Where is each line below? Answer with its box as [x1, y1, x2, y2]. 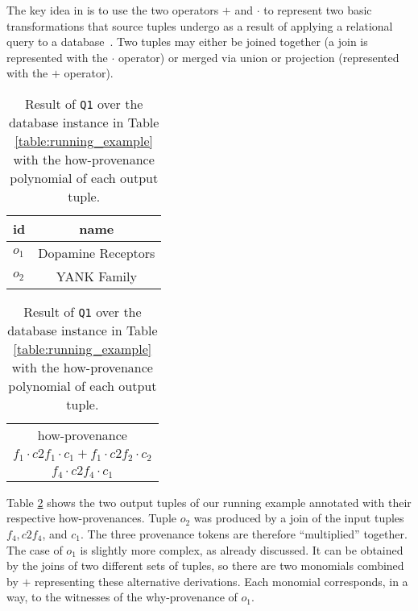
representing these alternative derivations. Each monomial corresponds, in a [35, 572, 408, 589]
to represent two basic [263, 2, 372, 18]
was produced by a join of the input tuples [193, 509, 404, 526]
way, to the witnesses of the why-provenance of [6, 588, 238, 605]
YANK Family [56, 266, 137, 285]
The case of [6, 541, 63, 558]
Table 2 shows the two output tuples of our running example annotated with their [6, 493, 412, 510]
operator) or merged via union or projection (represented [118, 48, 399, 65]
